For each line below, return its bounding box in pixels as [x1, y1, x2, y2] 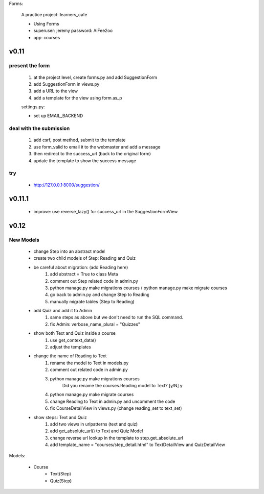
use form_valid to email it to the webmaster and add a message [33, 144, 161, 149]
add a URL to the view [33, 88, 78, 94]
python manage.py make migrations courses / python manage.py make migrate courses [50, 285, 227, 291]
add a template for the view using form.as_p [33, 95, 122, 100]
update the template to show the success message [33, 157, 136, 164]
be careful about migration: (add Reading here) [33, 264, 128, 270]
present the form [9, 62, 50, 69]
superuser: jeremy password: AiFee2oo [33, 27, 113, 34]
